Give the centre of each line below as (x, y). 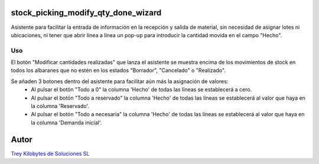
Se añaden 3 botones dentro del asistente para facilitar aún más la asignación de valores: (120, 81)
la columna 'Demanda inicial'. (66, 122)
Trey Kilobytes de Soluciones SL (50, 153)
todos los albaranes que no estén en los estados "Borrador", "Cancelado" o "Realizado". (118, 70)
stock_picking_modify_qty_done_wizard (86, 13)
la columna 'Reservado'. (60, 106)
